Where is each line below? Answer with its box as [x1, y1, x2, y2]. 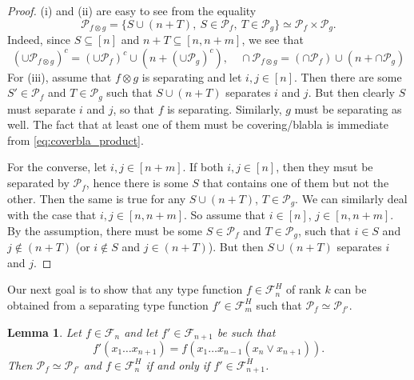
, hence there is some [86, 174, 189, 191]
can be [334, 281, 367, 298]
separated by [7, 174, 70, 191]
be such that [217, 323, 276, 340]
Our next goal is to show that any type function [7, 281, 243, 298]
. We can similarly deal [295, 190, 408, 206]
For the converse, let [7, 158, 107, 175]
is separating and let [141, 68, 242, 85]
